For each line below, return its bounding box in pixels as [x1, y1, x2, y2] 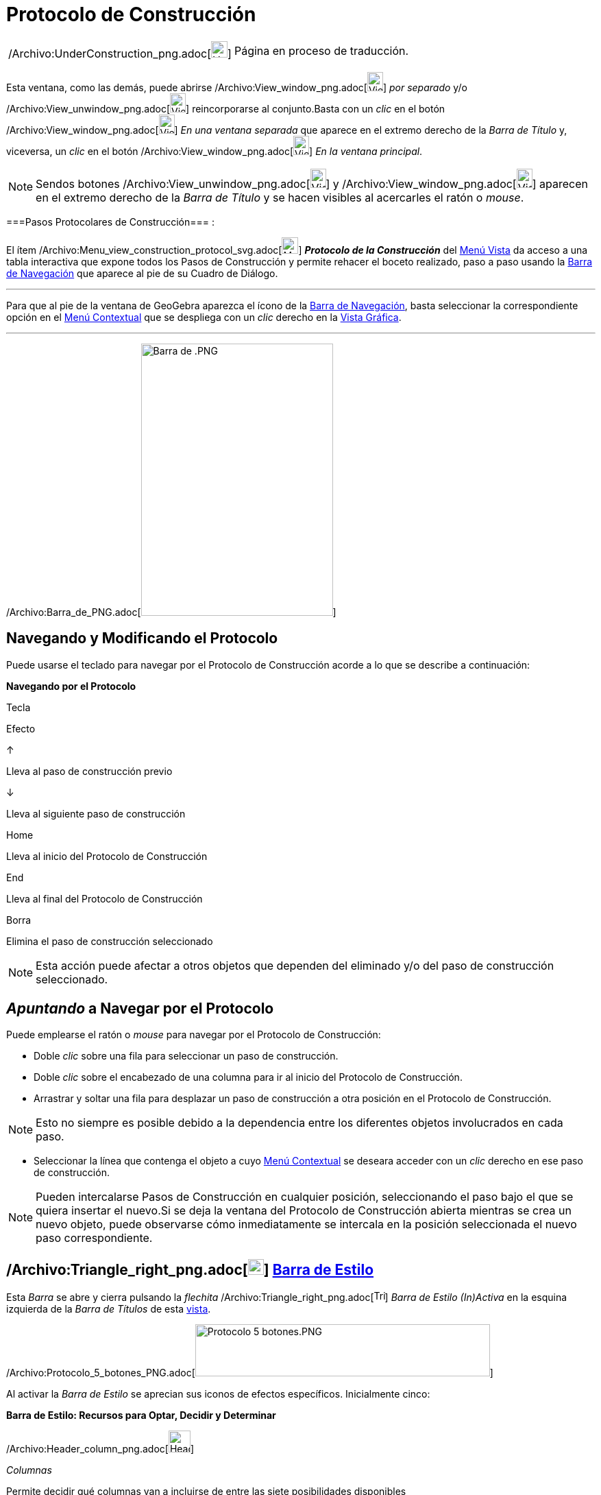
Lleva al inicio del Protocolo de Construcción [6, 850, 208, 862]
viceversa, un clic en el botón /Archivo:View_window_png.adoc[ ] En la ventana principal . [6, 145, 423, 157]
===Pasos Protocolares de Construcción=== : [6, 215, 214, 228]
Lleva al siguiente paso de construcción [6, 807, 186, 820]
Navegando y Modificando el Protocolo [6, 630, 278, 647]
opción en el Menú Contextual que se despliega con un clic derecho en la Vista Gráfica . [6, 311, 402, 323]
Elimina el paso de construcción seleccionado [6, 935, 213, 947]
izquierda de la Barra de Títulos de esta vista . [6, 1303, 211, 1315]
